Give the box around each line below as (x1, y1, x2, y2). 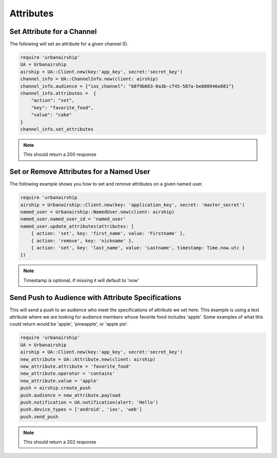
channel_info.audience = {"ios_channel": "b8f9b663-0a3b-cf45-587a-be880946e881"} (20, 83, 234, 89)
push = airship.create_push (20, 385, 91, 391)
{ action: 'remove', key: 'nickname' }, (31, 237, 134, 244)
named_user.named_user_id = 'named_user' (20, 216, 126, 222)
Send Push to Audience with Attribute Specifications (9, 293, 182, 302)
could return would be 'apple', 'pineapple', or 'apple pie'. (9, 321, 128, 327)
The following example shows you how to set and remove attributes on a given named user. (9, 181, 203, 187)
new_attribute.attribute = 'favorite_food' (20, 363, 132, 369)
